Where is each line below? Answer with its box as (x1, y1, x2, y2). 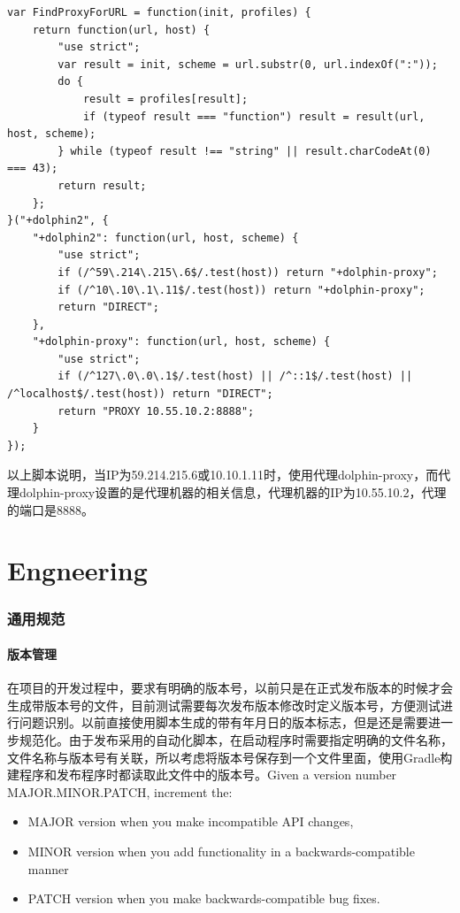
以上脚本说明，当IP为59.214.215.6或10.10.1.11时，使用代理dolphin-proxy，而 (7, 465, 439, 484)
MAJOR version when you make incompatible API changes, (27, 812, 354, 831)
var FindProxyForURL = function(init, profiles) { (7, 6, 311, 19)
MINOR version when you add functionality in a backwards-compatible (27, 841, 415, 860)
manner (27, 859, 69, 878)
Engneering (7, 552, 148, 588)
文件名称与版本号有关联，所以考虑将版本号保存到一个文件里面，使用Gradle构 (7, 748, 453, 766)
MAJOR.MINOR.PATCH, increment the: (7, 782, 233, 801)
